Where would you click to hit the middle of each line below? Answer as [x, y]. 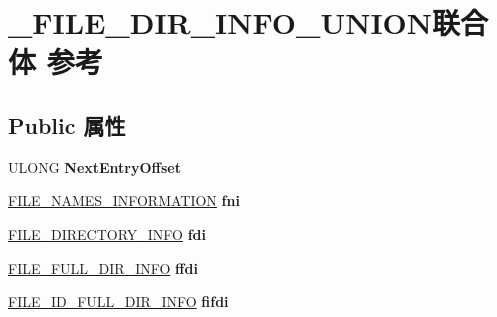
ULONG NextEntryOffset [94, 166]
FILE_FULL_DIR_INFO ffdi [103, 267]
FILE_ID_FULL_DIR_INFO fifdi [118, 301]
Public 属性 [67, 124]
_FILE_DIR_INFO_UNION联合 [248, 22]
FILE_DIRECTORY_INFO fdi [107, 233]
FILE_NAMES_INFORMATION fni [124, 200]
